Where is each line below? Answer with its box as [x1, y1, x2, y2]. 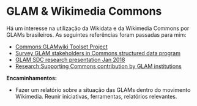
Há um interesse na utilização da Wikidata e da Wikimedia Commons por [6, 25, 190, 32]
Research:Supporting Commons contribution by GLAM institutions [15, 62, 182, 70]
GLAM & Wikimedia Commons [6, 4, 162, 18]
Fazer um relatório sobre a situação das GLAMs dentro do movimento [15, 86, 191, 93]
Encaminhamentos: [6, 74, 57, 81]
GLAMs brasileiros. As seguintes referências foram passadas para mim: [6, 31, 187, 38]
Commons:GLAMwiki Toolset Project [15, 43, 108, 50]
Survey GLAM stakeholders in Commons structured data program [15, 49, 180, 56]
